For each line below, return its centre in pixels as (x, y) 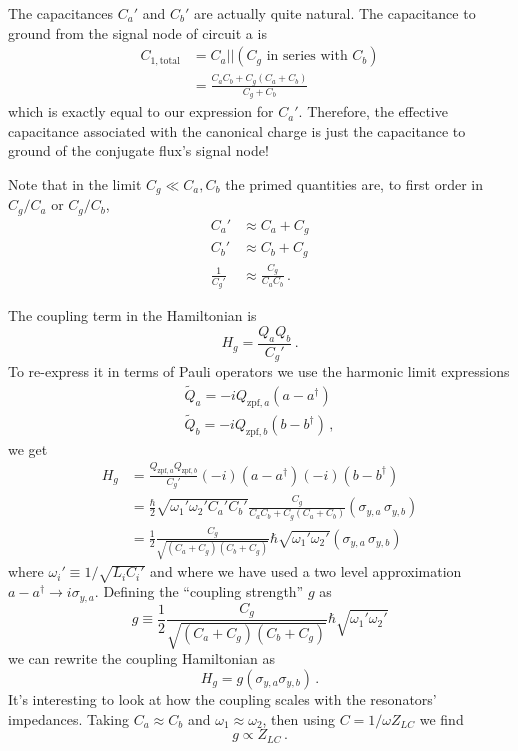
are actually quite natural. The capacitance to (334, 13)
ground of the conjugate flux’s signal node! (138, 150)
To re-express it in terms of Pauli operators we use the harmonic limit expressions (259, 371)
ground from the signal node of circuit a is (137, 32)
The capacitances (61, 13)
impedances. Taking (69, 718)
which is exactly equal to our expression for (141, 111)
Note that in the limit (75, 183)
